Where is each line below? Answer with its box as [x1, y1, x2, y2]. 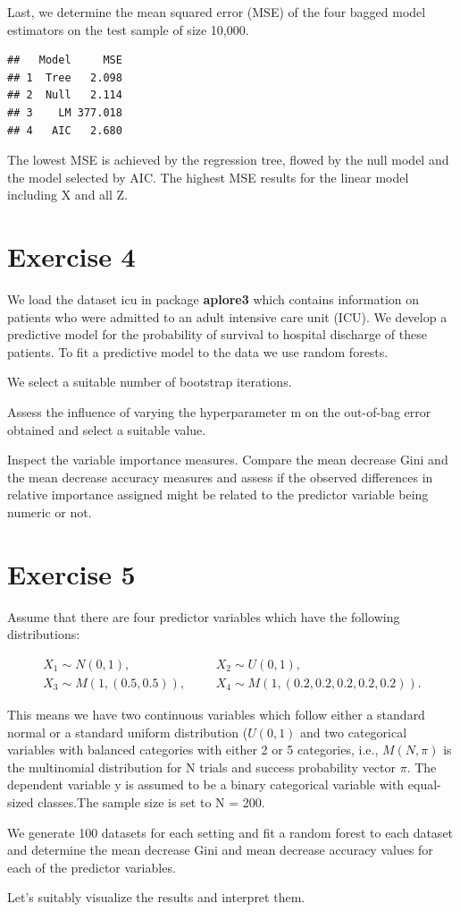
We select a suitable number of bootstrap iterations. [7, 372, 292, 391]
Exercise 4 [7, 238, 136, 275]
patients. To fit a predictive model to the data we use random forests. [7, 342, 389, 361]
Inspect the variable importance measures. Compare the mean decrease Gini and [7, 450, 448, 469]
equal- [407, 775, 441, 794]
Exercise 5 [7, 555, 136, 592]
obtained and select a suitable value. [7, 420, 206, 439]
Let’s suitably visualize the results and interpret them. [7, 888, 305, 907]
